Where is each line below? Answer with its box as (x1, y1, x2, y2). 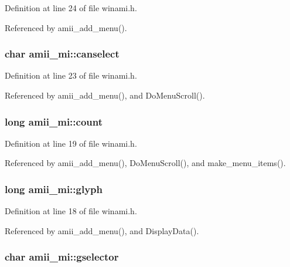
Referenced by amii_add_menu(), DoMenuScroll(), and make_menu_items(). (5, 157, 286, 169)
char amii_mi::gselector (5, 249, 119, 264)
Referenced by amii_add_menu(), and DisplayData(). (5, 224, 199, 236)
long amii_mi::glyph (5, 181, 103, 196)
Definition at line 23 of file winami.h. (5, 69, 137, 82)
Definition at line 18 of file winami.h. (5, 205, 137, 217)
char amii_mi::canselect (5, 46, 120, 61)
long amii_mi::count (5, 114, 103, 129)
